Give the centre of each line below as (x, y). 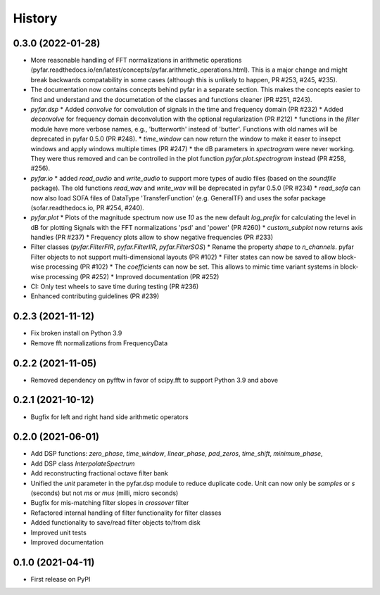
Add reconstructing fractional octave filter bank (99, 473)
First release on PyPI (61, 579)
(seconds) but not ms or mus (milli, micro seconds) (104, 493)
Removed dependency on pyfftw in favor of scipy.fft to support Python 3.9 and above (154, 380)
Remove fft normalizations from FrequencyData (99, 343)
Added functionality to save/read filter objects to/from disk (115, 523)
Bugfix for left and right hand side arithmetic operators (110, 417)
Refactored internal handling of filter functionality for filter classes (126, 513)
